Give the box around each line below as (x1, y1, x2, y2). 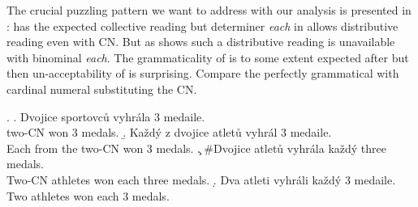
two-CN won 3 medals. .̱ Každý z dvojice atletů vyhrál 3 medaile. (6, 124, 332, 141)
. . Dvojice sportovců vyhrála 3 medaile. (6, 108, 205, 125)
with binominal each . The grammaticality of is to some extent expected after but (6, 49, 409, 65)
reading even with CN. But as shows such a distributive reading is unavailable (6, 33, 395, 50)
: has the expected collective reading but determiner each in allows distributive (6, 17, 399, 34)
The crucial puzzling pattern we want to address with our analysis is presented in (6, 2, 412, 18)
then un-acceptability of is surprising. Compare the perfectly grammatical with (6, 65, 399, 82)
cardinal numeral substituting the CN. (6, 80, 197, 97)
